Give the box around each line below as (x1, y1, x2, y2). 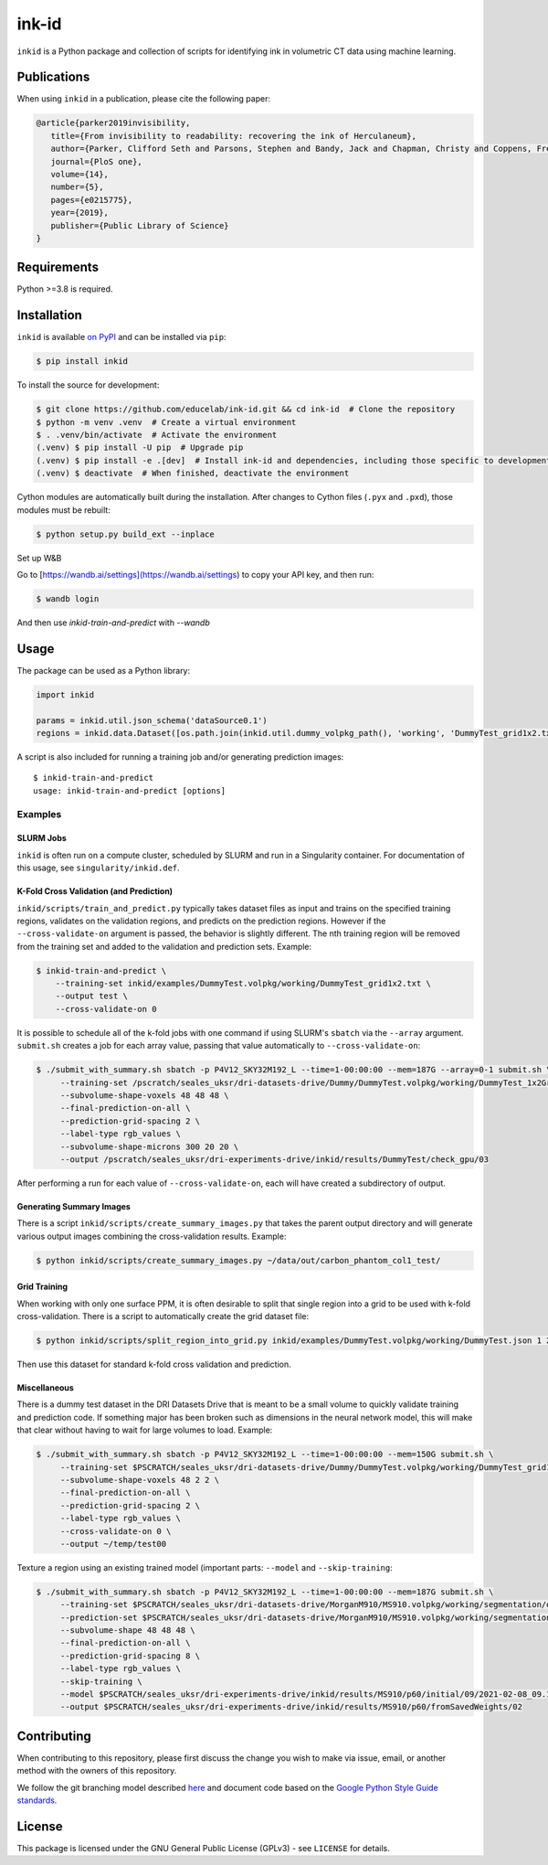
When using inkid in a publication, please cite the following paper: (16, 93, 271, 104)
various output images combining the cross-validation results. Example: (16, 1231, 287, 1242)
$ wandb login (36, 593, 100, 603)
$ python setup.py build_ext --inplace (36, 528, 215, 539)
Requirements (16, 260, 100, 275)
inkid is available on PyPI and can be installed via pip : (16, 332, 227, 343)
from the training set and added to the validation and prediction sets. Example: (16, 941, 312, 952)
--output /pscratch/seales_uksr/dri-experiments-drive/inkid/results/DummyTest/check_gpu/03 (59, 1154, 489, 1165)
